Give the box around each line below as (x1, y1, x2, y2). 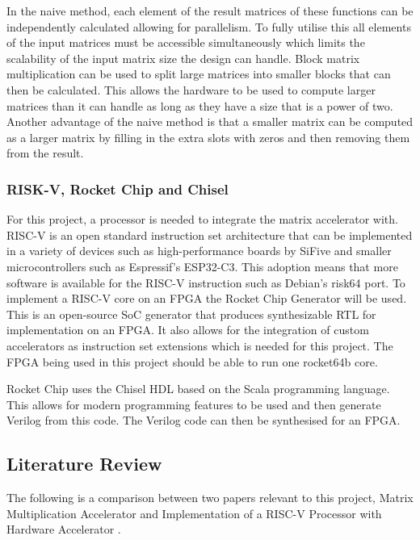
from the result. (6, 144, 84, 161)
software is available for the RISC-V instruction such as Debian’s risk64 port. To (6, 274, 405, 291)
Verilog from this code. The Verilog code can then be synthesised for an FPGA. (6, 412, 401, 429)
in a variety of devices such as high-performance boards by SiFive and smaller (6, 242, 392, 259)
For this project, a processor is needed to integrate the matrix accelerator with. (6, 211, 398, 228)
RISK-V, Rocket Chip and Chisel (6, 178, 229, 199)
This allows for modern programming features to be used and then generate (6, 396, 381, 412)
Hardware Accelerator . (6, 521, 121, 538)
